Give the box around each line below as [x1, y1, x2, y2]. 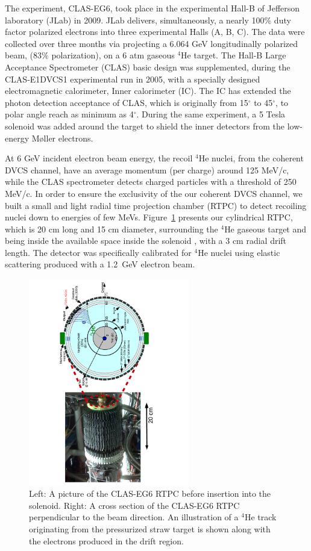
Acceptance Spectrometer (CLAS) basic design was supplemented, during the [5, 60, 291, 73]
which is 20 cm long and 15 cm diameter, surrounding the [5, 222, 218, 235]
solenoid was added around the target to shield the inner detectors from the [5, 119, 285, 132]
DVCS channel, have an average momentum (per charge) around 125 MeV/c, [5, 163, 289, 176]
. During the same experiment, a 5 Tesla [136, 108, 286, 120]
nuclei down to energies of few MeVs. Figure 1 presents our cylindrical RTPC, [5, 211, 293, 223]
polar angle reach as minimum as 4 [5, 108, 134, 120]
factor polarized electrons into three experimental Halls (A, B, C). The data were [5, 25, 305, 38]
